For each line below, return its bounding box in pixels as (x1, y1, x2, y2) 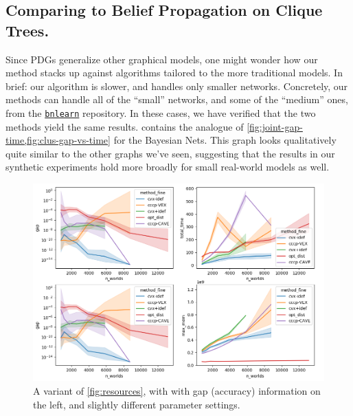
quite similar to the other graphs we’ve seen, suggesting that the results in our (5, 146, 335, 160)
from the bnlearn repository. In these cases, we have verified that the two (5, 105, 316, 120)
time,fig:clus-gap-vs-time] (5, 133, 111, 147)
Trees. (5, 19, 49, 41)
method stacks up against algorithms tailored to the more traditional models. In (5, 65, 343, 80)
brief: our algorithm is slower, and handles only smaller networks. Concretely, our (5, 78, 348, 93)
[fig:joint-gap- (247, 119, 303, 133)
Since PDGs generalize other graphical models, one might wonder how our (5, 52, 318, 66)
